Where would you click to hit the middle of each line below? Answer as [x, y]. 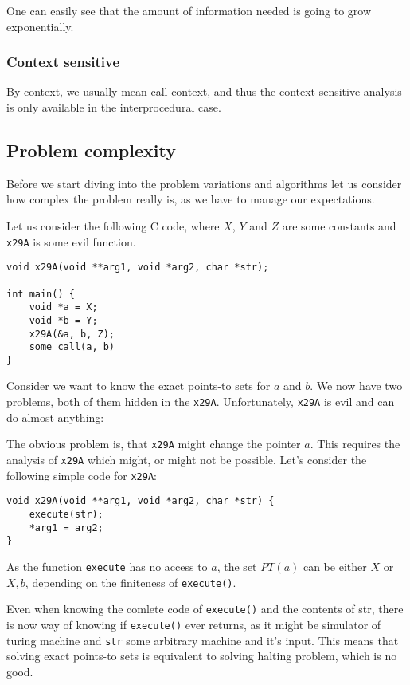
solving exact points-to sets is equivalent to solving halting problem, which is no [202, 656]
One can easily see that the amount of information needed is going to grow [189, 10]
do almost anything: [55, 417]
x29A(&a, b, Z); [72, 334]
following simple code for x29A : [82, 475]
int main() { [41, 294]
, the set [237, 566]
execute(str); [66, 514]
